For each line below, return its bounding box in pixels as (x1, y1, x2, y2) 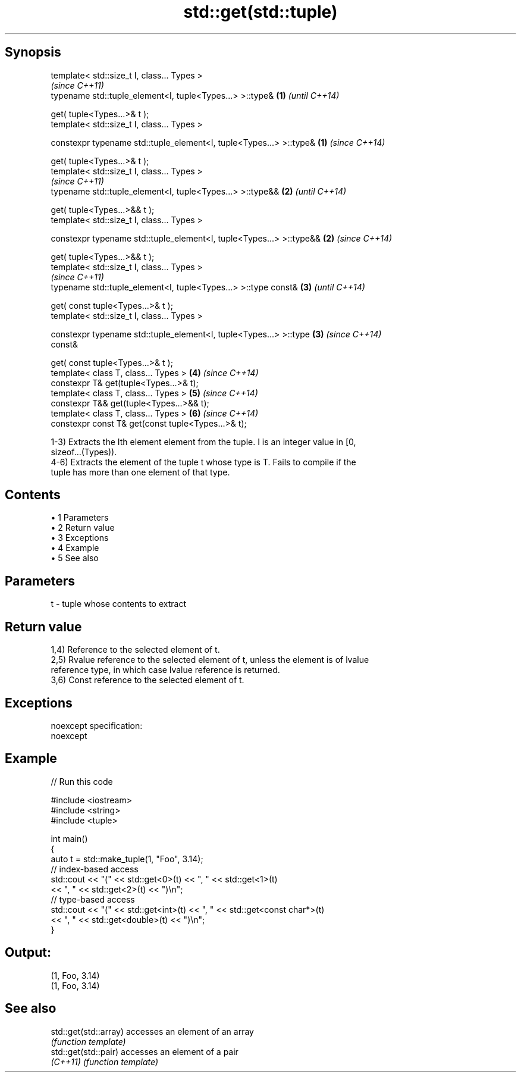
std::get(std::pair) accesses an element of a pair (51, 1046, 238, 1057)
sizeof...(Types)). (51, 446, 117, 457)
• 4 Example (51, 543, 99, 553)
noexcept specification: (51, 720, 143, 731)
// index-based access (51, 863, 139, 874)
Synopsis (5, 45, 61, 60)
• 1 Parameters (51, 512, 109, 523)
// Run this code (51, 776, 113, 787)
